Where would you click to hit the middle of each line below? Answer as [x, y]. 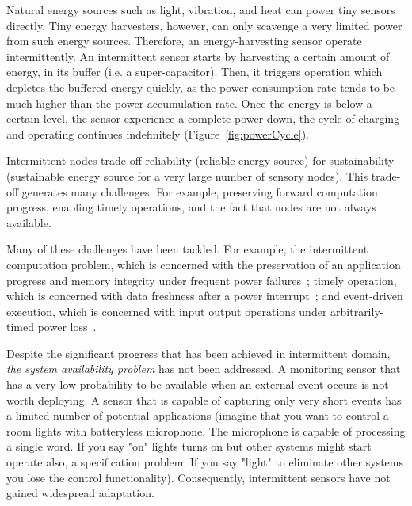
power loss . [67, 327]
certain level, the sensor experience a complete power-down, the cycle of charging [203, 118]
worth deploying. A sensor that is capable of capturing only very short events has [204, 399]
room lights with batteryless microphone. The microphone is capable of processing [206, 430]
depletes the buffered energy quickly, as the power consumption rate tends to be [201, 87]
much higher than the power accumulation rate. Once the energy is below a [189, 103]
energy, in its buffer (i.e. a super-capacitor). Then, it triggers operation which [195, 72]
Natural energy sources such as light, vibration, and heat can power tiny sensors [201, 10]
